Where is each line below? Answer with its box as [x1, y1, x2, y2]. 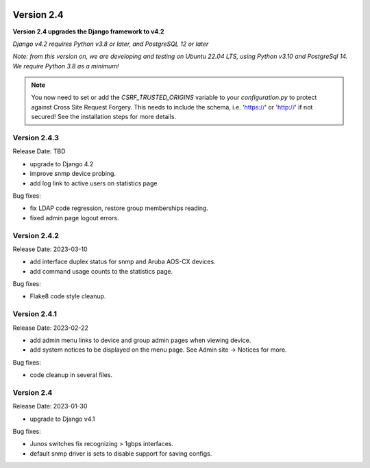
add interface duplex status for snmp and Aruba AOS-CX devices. [29, 257, 216, 266]
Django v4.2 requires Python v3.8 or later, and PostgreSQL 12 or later [12, 40, 209, 48]
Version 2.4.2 [12, 231, 60, 240]
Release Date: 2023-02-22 [12, 324, 88, 332]
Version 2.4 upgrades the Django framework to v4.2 [12, 27, 164, 36]
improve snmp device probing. [29, 170, 116, 178]
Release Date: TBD [12, 147, 66, 155]
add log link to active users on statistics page [29, 179, 158, 187]
